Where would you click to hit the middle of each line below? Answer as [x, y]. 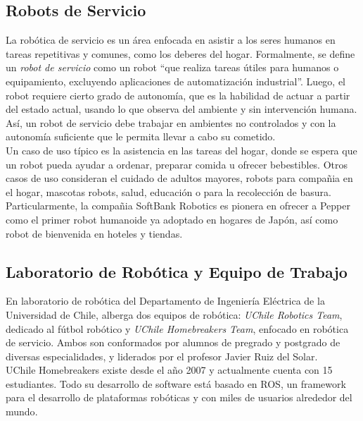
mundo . [22, 411]
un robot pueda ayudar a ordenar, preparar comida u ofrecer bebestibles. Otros [177, 164]
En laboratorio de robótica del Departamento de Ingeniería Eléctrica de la [165, 301]
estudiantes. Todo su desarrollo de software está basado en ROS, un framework [176, 383]
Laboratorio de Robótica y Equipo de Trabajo [177, 271]
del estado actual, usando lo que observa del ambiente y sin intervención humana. [181, 109]
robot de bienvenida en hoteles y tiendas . [94, 233]
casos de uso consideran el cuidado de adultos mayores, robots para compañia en [179, 178]
